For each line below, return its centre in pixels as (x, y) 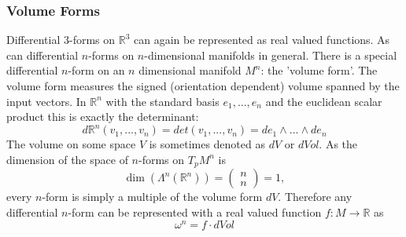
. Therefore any (315, 197)
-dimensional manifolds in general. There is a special (271, 55)
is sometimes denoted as (207, 144)
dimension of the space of (67, 159)
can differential (42, 55)
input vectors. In (46, 101)
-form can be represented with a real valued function (195, 211)
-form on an (96, 70)
